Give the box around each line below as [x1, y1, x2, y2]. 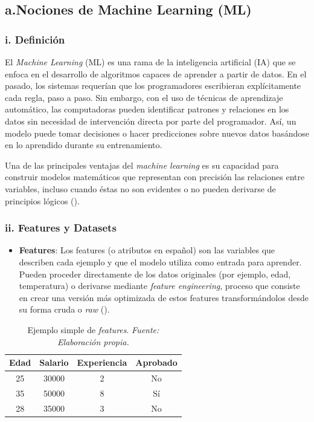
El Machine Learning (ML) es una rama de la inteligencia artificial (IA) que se [5, 56, 296, 68]
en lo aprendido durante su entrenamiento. [5, 138, 162, 151]
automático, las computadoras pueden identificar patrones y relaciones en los [5, 103, 289, 115]
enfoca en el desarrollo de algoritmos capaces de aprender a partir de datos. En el [5, 67, 307, 80]
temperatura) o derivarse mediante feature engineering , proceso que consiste [19, 279, 300, 292]
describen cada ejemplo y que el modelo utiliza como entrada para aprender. [19, 255, 302, 268]
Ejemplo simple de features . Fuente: [27, 323, 159, 336]
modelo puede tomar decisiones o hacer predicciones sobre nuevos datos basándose [5, 126, 309, 139]
